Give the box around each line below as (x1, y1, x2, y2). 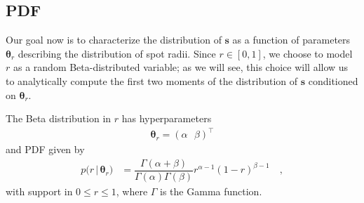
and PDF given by (6, 142, 85, 157)
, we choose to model (262, 46, 353, 60)
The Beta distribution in (6, 111, 112, 126)
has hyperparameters (121, 111, 212, 126)
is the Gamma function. (160, 183, 262, 198)
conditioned (308, 73, 358, 88)
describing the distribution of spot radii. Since (18, 46, 216, 60)
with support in (6, 183, 73, 198)
